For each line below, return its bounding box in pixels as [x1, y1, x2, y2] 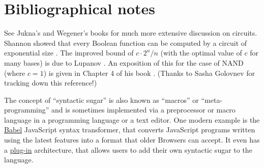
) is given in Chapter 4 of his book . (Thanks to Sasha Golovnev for [43, 67, 255, 78]
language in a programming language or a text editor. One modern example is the [4, 114, 260, 125]
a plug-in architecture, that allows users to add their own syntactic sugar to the [4, 144, 252, 155]
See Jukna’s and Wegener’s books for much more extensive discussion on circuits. [4, 27, 257, 38]
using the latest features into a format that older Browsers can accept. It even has [4, 134, 260, 145]
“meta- [201, 94, 223, 105]
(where [4, 67, 25, 78]
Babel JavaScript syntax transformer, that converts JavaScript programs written [4, 124, 255, 135]
